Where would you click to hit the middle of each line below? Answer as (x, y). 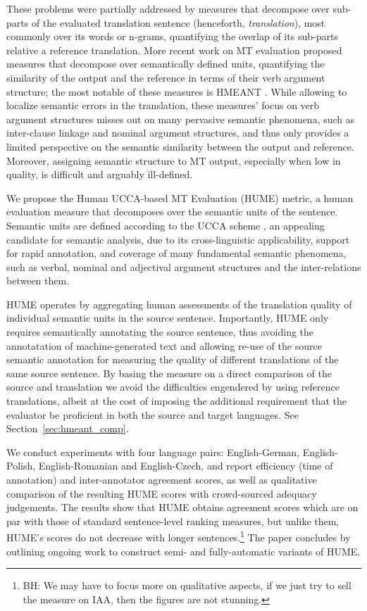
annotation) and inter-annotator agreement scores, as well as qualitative (162, 479)
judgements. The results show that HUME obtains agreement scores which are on (182, 507)
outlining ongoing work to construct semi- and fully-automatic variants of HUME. (183, 551)
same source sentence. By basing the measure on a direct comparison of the (169, 373)
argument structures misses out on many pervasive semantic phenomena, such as (181, 119)
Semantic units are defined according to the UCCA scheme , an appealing (166, 225)
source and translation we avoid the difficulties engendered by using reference (173, 387)
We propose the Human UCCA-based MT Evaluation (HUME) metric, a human (180, 197)
